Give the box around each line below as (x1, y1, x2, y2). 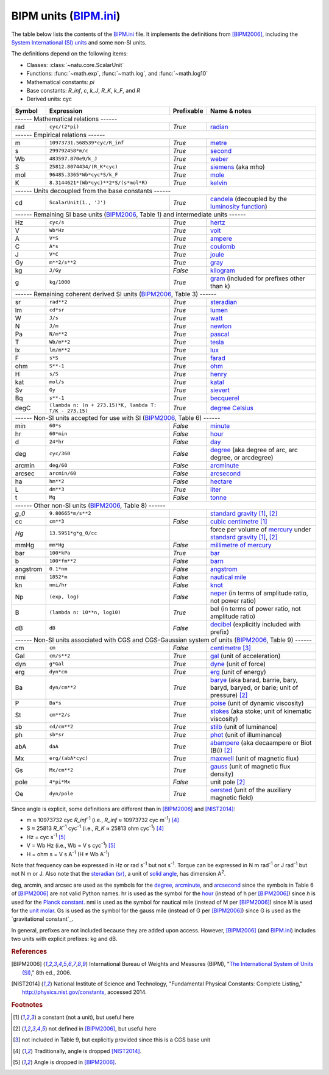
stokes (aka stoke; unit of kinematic (210, 707, 312, 715)
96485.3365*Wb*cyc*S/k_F (49, 171, 118, 178)
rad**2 (49, 299, 68, 305)
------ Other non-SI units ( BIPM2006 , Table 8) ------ (15, 501, 166, 509)
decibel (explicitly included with (210, 620, 301, 628)
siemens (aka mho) (210, 162, 265, 171)
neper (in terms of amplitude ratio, (210, 589, 309, 597)
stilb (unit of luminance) (210, 722, 278, 731)
